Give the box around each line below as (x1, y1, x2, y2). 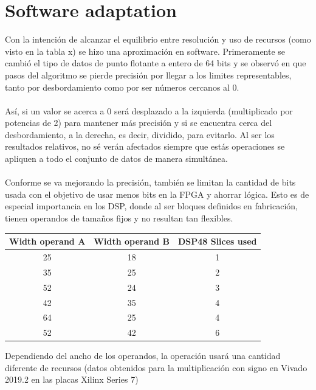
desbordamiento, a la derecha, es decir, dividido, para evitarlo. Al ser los (5, 128, 275, 141)
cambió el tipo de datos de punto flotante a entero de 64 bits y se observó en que (5, 57, 306, 69)
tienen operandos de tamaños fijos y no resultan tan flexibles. (5, 212, 233, 225)
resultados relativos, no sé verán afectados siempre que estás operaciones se (5, 140, 285, 153)
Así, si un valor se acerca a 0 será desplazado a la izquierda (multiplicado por (5, 104, 293, 117)
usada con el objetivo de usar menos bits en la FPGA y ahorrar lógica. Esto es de (5, 187, 309, 200)
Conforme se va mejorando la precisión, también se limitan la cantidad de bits (5, 176, 296, 189)
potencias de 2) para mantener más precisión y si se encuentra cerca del (5, 116, 272, 129)
